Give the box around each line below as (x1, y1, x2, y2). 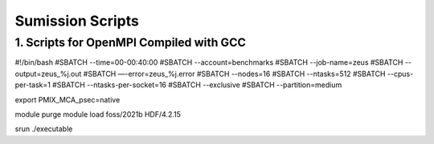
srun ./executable (14, 124, 73, 134)
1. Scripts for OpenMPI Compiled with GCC (14, 35, 247, 50)
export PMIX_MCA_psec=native (14, 94, 121, 104)
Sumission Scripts (14, 12, 140, 30)
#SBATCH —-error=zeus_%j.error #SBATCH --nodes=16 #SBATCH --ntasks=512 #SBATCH (83, 69, 386, 78)
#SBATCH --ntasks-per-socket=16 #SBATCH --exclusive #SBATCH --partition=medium (52, 80, 342, 90)
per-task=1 (14, 80, 51, 90)
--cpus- (387, 69, 414, 78)
